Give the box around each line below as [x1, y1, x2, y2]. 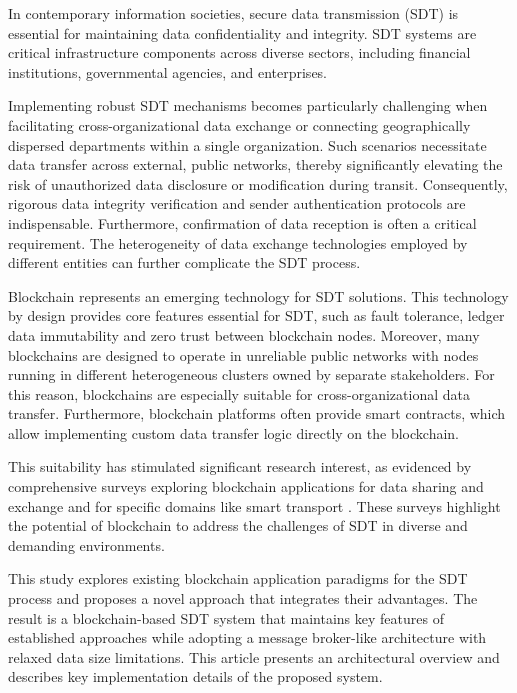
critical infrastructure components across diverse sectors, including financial [8, 42, 471, 63]
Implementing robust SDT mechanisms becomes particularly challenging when [8, 95, 488, 116]
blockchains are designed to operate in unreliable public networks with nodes [8, 344, 479, 365]
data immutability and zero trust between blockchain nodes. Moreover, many [8, 324, 480, 345]
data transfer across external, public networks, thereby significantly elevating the [8, 154, 503, 175]
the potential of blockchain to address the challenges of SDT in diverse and [8, 515, 468, 536]
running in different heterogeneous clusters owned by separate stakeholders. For [8, 364, 495, 385]
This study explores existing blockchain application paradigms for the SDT [8, 568, 468, 589]
